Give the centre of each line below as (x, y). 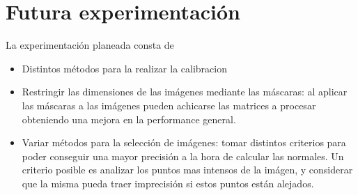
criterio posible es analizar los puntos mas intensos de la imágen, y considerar (187, 170)
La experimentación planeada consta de (90, 45)
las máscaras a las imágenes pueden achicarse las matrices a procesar (169, 105)
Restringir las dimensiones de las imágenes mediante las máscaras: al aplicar (185, 92)
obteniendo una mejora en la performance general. (129, 119)
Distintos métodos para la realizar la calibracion (124, 68)
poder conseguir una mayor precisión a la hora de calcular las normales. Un (183, 156)
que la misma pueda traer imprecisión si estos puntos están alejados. (168, 183)
